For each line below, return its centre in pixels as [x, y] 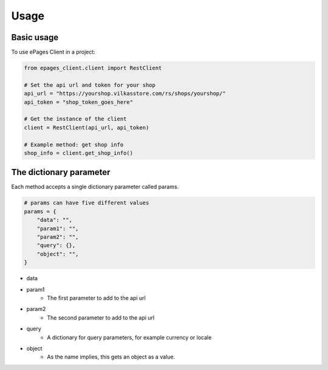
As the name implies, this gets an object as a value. [111, 357]
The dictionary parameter [61, 172]
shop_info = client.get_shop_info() [79, 153]
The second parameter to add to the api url [101, 317]
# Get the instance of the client [75, 119]
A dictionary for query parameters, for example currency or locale [129, 337]
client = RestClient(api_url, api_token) [87, 127]
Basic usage [35, 37]
